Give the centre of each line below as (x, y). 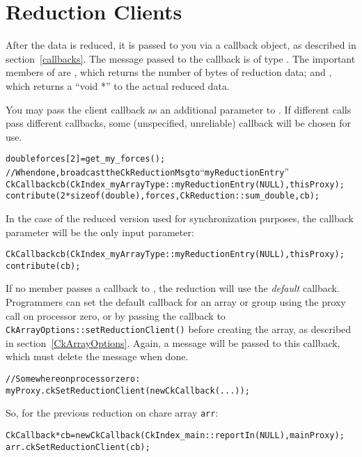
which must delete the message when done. (97, 356)
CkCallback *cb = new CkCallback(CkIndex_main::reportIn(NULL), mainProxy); (175, 435)
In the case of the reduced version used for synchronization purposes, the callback (180, 218)
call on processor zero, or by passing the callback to (116, 315)
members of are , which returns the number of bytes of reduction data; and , (169, 72)
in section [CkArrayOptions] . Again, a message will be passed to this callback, (173, 342)
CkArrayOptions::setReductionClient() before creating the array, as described (179, 329)
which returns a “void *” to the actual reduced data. (118, 85)
